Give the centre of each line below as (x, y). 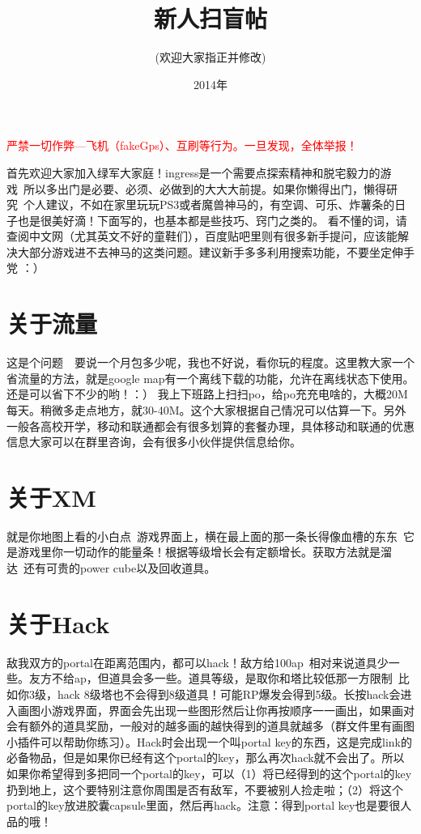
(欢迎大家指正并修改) (210, 57)
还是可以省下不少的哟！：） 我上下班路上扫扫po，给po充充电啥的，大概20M (207, 394)
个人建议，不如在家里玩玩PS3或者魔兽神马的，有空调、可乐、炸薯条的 (209, 204)
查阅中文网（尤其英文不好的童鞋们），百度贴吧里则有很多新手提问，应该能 (202, 236)
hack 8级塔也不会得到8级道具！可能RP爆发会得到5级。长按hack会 (229, 694)
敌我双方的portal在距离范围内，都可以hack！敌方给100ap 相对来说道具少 (198, 662)
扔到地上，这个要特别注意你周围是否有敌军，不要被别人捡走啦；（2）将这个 (205, 789)
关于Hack (58, 623)
